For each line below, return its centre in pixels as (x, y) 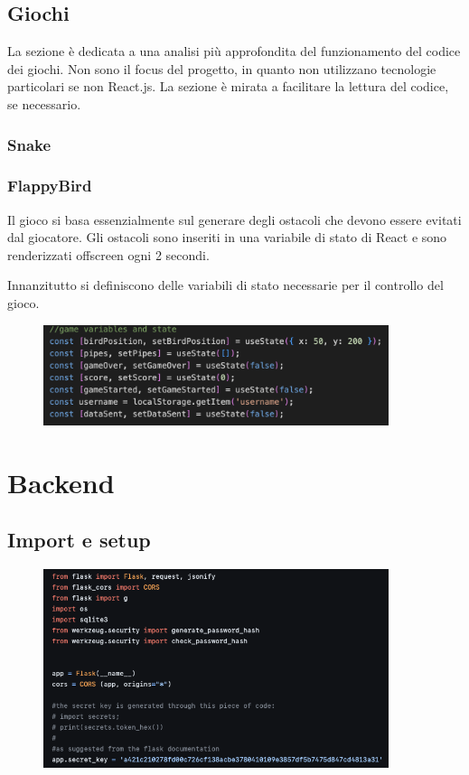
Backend (61, 482)
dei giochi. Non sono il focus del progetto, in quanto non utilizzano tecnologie (222, 68)
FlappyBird (50, 186)
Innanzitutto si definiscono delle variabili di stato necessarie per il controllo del (225, 285)
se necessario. (44, 103)
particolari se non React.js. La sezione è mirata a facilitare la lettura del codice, (228, 86)
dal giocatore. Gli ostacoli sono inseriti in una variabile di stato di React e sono (227, 237)
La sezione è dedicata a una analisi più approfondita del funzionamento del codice (234, 51)
